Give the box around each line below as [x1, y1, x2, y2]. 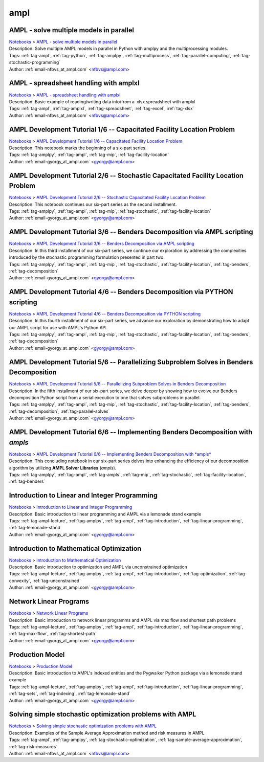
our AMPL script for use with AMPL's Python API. [9, 324, 108, 330]
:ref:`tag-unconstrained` [32, 578, 81, 583]
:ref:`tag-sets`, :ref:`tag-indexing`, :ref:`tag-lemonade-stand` [9, 691, 131, 696]
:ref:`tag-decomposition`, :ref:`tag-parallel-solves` [9, 408, 110, 414]
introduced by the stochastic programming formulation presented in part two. [9, 254, 165, 260]
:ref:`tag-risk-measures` [9, 743, 58, 749]
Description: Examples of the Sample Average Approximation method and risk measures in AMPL [9, 730, 205, 736]
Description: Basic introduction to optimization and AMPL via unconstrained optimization [9, 564, 188, 570]
